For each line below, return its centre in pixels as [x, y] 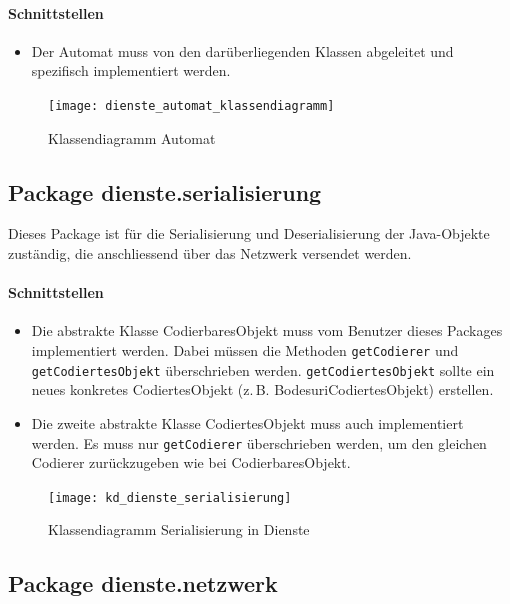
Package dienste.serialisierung [165, 191]
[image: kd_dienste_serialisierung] [170, 497]
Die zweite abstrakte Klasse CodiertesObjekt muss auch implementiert [247, 422]
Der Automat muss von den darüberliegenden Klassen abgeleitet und [242, 50]
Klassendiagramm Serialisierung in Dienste [179, 529]
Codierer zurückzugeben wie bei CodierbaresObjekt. [191, 462]
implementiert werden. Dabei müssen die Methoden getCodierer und [245, 350]
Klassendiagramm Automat [132, 137]
